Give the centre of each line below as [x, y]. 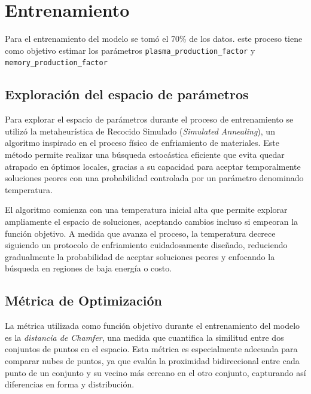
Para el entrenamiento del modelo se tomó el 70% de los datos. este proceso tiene [154, 39]
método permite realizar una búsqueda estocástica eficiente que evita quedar [145, 155]
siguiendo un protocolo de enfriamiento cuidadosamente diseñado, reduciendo [146, 245]
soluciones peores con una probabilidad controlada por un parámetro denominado [154, 178]
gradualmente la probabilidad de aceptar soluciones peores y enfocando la [140, 256]
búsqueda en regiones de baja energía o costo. [89, 268]
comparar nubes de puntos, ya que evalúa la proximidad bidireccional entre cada [152, 360]
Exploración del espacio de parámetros [127, 94]
